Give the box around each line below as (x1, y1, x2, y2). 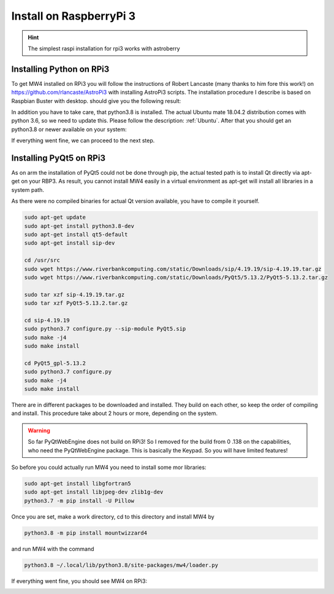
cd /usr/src (24, 257, 61, 264)
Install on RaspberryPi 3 (11, 9, 136, 23)
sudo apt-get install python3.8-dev (24, 223, 135, 229)
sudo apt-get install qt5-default (24, 231, 128, 238)
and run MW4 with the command (11, 545, 94, 552)
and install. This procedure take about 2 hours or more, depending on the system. (11, 409, 218, 417)
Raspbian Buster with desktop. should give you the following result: (11, 97, 181, 104)
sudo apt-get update (24, 214, 86, 221)
